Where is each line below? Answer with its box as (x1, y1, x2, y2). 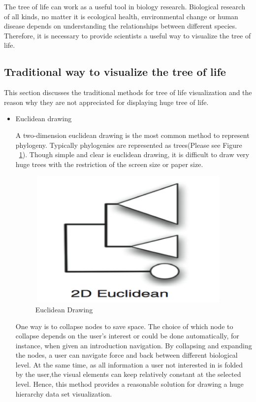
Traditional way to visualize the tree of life (4, 64, 226, 79)
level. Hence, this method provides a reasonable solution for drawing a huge (15, 379, 244, 389)
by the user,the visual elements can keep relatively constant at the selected (15, 369, 241, 379)
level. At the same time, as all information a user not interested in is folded (15, 359, 243, 369)
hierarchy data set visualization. (15, 388, 112, 399)
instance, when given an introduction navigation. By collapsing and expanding (15, 340, 252, 350)
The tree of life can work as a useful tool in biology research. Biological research (4, 1, 245, 11)
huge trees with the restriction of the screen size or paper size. (15, 159, 203, 169)
